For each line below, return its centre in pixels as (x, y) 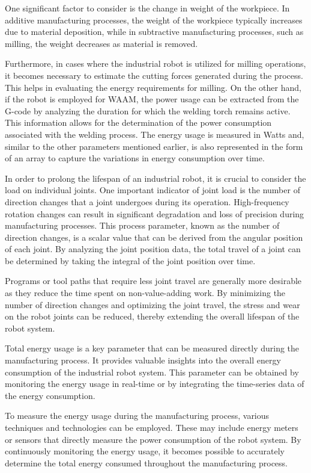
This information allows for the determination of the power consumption (138, 122)
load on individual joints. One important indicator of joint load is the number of (152, 190)
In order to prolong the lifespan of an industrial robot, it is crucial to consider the (155, 178)
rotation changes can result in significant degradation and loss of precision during (155, 213)
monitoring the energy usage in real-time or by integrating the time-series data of (155, 384)
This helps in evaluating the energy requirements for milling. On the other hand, (153, 87)
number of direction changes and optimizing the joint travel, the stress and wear (152, 304)
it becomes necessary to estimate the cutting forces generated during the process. (154, 75)
